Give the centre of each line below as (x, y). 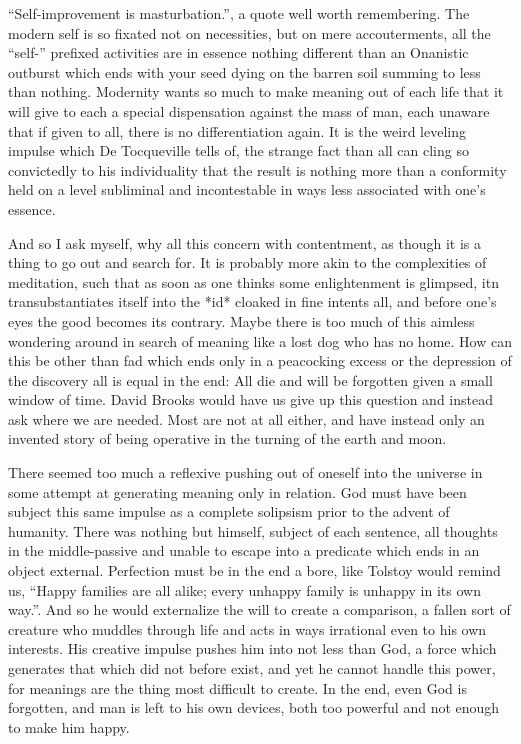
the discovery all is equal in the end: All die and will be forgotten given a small (250, 379)
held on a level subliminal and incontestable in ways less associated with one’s (247, 189)
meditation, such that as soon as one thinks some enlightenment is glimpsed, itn (253, 281)
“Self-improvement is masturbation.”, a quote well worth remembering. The (239, 13)
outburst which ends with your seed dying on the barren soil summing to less (244, 71)
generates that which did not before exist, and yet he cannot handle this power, (252, 668)
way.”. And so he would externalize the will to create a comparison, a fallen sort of (259, 609)
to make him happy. (69, 726)
